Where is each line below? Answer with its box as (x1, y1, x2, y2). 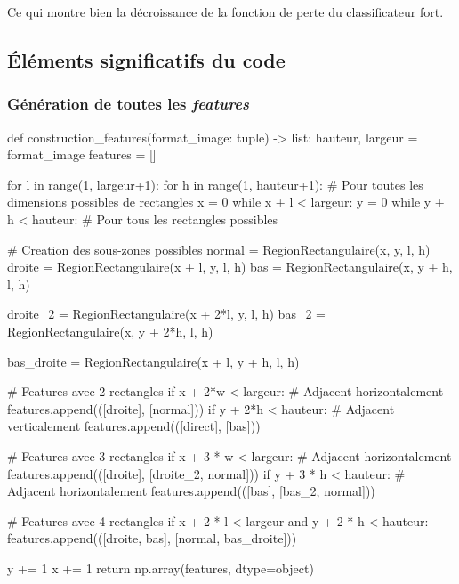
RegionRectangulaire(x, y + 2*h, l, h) (7, 321, 213, 340)
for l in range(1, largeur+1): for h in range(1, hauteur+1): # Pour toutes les (7, 174, 423, 193)
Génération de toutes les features (7, 93, 250, 115)
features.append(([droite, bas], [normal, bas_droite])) (7, 529, 297, 547)
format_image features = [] (7, 145, 157, 164)
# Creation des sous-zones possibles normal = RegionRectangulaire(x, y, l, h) (7, 239, 431, 258)
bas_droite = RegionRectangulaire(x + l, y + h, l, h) (7, 352, 300, 370)
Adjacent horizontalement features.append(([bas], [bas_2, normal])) (7, 482, 375, 500)
